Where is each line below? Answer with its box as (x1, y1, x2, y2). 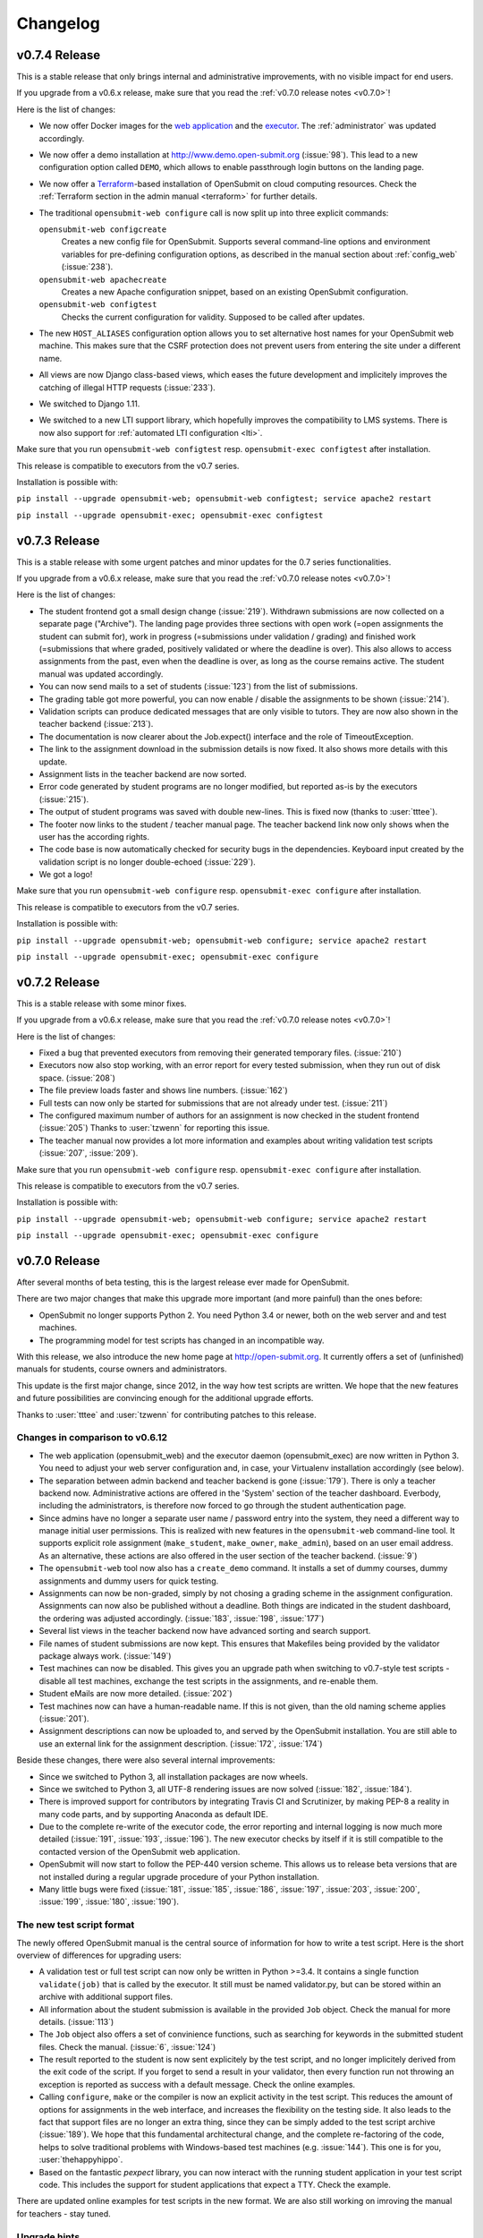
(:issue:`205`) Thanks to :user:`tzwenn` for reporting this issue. (38, 1123, 270, 1133)
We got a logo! (38, 869, 93, 880)
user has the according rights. (38, 831, 150, 841)
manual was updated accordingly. (38, 668, 164, 679)
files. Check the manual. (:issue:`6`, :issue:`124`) (38, 2041, 216, 2052)
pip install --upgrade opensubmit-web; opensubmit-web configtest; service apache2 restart (16, 493, 432, 504)
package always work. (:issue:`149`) (38, 1650, 172, 1661)
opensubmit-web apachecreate (38, 274, 167, 285)
